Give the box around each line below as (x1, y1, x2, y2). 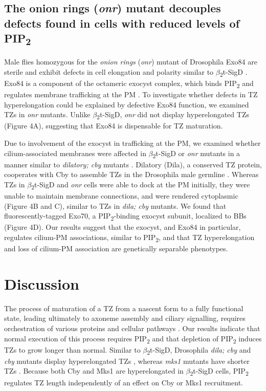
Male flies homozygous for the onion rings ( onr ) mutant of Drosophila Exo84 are (4, 56, 257, 67)
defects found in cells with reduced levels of (4, 15, 240, 31)
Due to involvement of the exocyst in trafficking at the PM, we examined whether (4, 138, 261, 148)
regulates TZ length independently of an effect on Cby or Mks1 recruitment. (4, 377, 243, 387)
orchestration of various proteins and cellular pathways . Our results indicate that (4, 323, 260, 333)
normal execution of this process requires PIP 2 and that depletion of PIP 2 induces (4, 333, 262, 345)
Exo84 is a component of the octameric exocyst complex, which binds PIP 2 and (4, 78, 254, 90)
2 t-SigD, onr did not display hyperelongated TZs (97, 109, 249, 121)
